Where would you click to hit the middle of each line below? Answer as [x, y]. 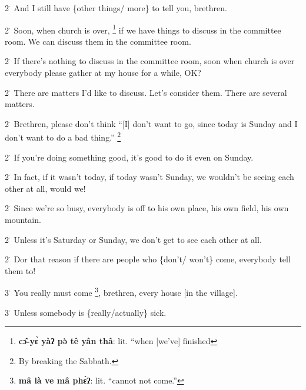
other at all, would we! [45, 188]
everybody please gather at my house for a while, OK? [103, 73]
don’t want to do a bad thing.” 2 [63, 136]
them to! [20, 270]
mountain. [23, 220]
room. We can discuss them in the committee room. [98, 41]
